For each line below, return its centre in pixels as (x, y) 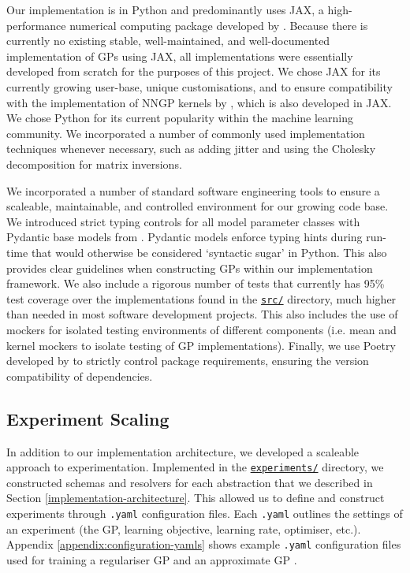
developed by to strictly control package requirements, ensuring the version (188, 361)
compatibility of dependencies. (80, 376)
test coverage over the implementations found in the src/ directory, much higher (201, 298)
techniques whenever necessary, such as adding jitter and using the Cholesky (191, 149)
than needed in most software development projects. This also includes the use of (202, 314)
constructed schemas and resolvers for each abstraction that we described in (190, 482)
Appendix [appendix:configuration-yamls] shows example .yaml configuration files (204, 544)
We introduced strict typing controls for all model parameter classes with (183, 221)
